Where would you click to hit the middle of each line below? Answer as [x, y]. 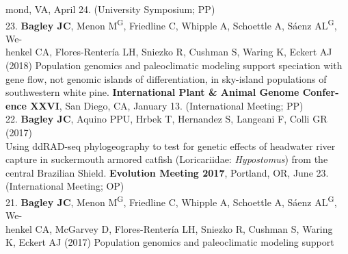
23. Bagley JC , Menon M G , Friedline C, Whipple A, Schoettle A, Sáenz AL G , [171, 24]
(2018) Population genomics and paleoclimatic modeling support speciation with [174, 65]
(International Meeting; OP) [65, 186]
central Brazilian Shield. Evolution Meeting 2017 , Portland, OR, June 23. [167, 172]
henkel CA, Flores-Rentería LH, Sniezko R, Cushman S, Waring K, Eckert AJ [169, 52]
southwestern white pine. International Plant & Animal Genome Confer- [172, 92]
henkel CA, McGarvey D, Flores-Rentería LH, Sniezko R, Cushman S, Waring [169, 228]
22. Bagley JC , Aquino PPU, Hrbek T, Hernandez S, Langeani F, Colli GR [166, 119]
